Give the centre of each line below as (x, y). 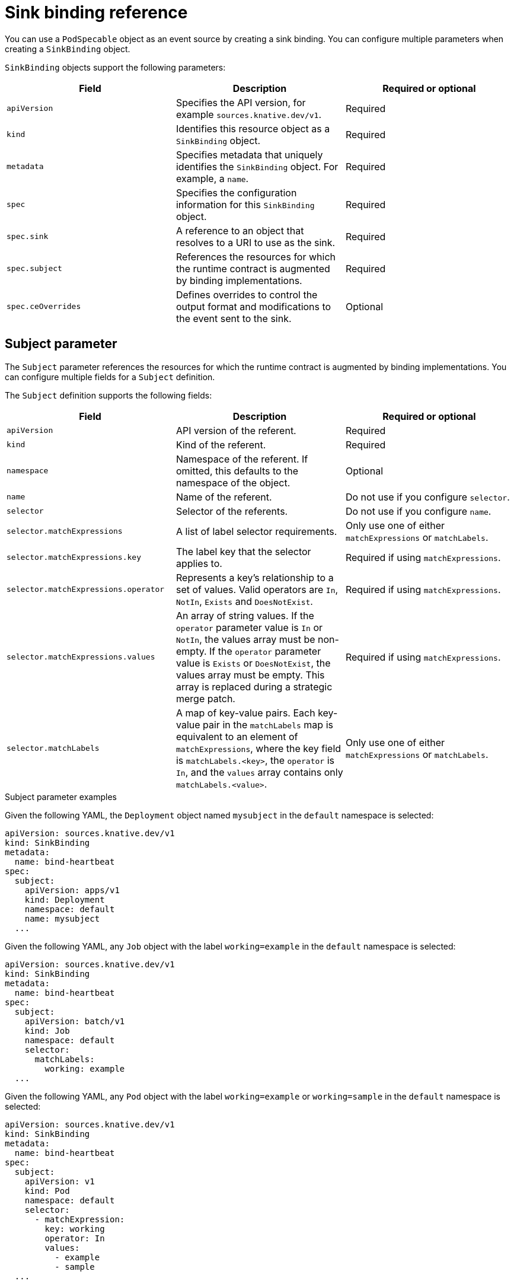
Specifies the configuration (236, 192)
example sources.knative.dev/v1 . (248, 114)
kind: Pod (47, 1191)
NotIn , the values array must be (245, 639)
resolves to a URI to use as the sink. (256, 242)
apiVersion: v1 (60, 1181)
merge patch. (205, 698)
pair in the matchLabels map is (268, 724)
